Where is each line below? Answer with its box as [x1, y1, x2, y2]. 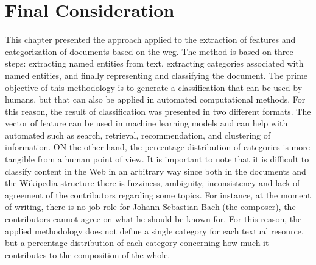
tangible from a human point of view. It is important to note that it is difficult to [5, 153, 309, 165]
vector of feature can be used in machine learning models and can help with [5, 117, 288, 129]
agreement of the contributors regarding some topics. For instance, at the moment [5, 188, 311, 201]
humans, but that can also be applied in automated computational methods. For [5, 93, 306, 106]
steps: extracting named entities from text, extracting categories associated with [5, 57, 304, 70]
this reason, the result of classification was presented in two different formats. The [5, 104, 311, 117]
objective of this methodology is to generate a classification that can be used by [5, 81, 303, 93]
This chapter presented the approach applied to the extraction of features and [5, 33, 296, 46]
